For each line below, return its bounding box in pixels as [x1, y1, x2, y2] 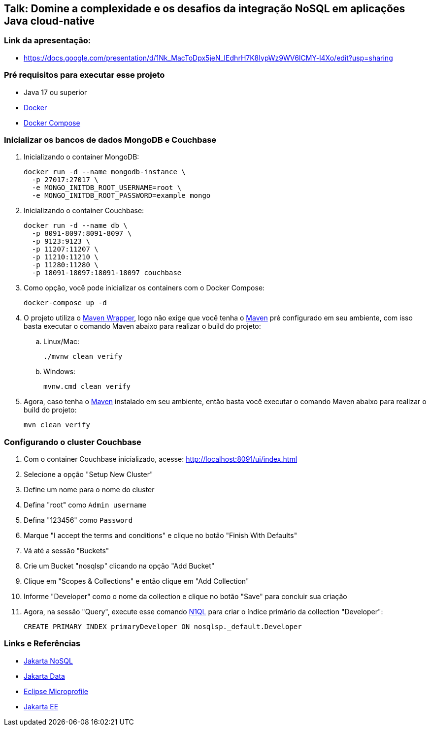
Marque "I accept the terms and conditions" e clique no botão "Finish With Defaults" [24, 531, 298, 540]
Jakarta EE [24, 702, 59, 711]
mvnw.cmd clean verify [43, 382, 131, 391]
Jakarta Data [24, 671, 65, 680]
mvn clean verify [24, 421, 90, 429]
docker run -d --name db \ [24, 222, 128, 230]
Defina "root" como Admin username [24, 501, 147, 509]
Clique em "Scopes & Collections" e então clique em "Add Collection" [24, 577, 249, 586]
